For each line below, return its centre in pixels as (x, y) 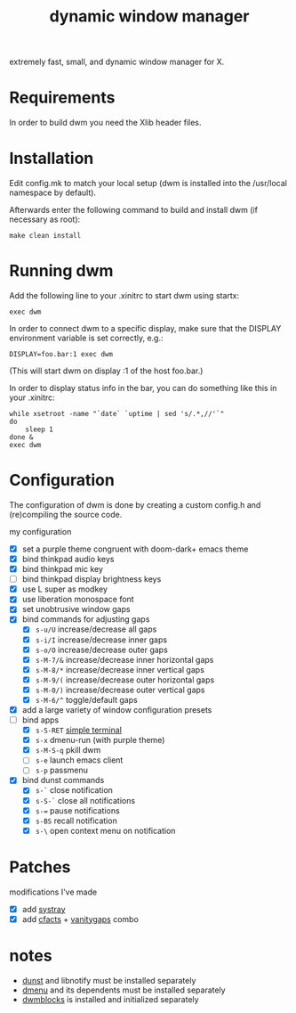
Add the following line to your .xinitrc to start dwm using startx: (124, 295)
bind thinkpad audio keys (68, 559)
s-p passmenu (62, 770)
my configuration (40, 531)
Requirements (62, 98)
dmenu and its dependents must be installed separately (124, 990)
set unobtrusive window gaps (76, 609)
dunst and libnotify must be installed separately (109, 980)
